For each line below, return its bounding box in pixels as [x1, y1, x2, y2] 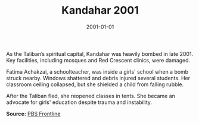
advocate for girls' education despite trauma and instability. [6, 99, 153, 106]
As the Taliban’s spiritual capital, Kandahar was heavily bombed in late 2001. [6, 50, 194, 57]
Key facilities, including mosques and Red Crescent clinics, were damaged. [6, 56, 191, 64]
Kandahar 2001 [61, 4, 139, 17]
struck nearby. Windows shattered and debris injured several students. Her [6, 74, 191, 81]
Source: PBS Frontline [6, 110, 61, 117]
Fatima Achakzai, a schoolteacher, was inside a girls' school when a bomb [6, 68, 189, 75]
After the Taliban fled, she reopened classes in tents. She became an [6, 92, 176, 99]
